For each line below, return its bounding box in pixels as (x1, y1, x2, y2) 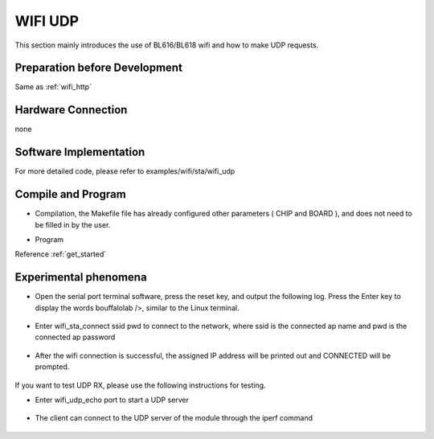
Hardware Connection (14, 103, 128, 117)
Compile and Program (14, 187, 126, 201)
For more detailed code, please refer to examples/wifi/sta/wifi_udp (14, 166, 235, 176)
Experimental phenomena (14, 270, 148, 285)
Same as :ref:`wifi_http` (14, 82, 92, 92)
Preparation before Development (14, 61, 182, 75)
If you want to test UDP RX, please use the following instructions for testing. (14, 380, 266, 390)
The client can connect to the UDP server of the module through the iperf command (35, 413, 313, 423)
